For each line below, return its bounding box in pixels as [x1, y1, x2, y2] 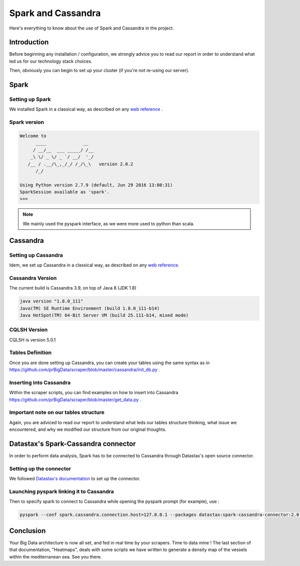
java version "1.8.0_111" [19, 299, 83, 304]
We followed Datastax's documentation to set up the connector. [9, 476, 140, 482]
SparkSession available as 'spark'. [19, 189, 110, 195]
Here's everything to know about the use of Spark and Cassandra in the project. [9, 25, 174, 31]
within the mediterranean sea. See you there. [9, 553, 102, 559]
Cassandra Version [9, 274, 57, 281]
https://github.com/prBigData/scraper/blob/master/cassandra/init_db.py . [9, 367, 160, 373]
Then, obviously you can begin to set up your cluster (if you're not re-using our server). [9, 68, 189, 74]
